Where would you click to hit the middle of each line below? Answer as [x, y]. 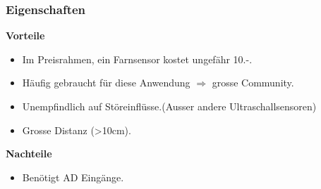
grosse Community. [253, 83]
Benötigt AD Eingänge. [73, 177]
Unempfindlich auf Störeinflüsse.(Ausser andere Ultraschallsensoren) [169, 106]
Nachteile [29, 154]
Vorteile [25, 35]
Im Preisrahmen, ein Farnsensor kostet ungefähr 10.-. [137, 59]
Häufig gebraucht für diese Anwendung [106, 83]
